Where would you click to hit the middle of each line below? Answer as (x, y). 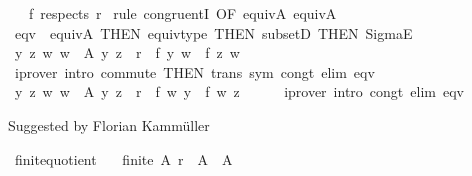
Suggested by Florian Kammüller (109, 124)
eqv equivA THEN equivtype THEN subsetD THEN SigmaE (213, 32)
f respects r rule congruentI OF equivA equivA (182, 13)
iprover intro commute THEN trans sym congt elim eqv (194, 71)
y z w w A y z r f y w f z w (127, 52)
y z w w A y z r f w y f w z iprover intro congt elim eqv (239, 91)
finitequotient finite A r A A (123, 158)
